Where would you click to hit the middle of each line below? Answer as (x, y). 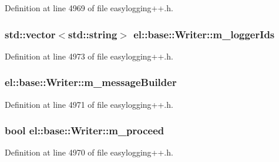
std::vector (30, 34)
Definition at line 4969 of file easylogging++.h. (89, 8)
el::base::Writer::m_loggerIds (204, 34)
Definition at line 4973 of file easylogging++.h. (89, 56)
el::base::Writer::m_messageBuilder (91, 82)
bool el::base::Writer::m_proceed (85, 130)
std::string (93, 34)
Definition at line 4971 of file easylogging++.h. (89, 104)
